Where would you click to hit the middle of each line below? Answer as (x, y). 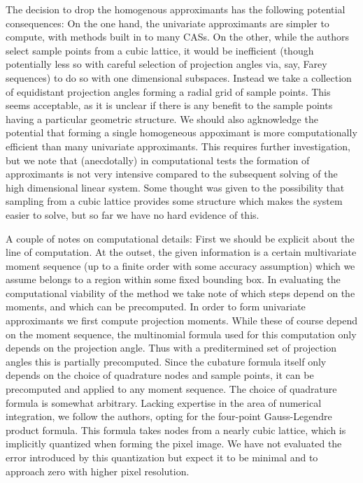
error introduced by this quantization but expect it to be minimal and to (162, 457)
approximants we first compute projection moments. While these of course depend (181, 320)
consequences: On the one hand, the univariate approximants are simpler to (168, 23)
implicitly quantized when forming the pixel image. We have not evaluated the (174, 444)
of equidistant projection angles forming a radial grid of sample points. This (168, 91)
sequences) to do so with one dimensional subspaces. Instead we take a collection (179, 77)
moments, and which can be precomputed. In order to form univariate (156, 307)
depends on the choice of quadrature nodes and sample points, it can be (160, 375)
